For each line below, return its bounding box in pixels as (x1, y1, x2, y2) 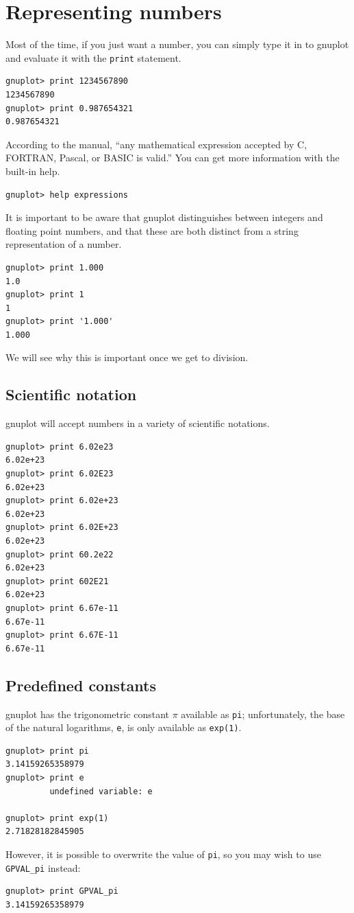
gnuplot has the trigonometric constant (5, 706, 170, 721)
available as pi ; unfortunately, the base (181, 706, 345, 721)
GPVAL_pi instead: (5, 860, 81, 875)
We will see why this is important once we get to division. (5, 350, 249, 365)
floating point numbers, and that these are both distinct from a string (5, 223, 299, 238)
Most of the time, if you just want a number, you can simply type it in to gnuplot (5, 37, 349, 51)
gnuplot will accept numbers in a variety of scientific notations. (5, 416, 270, 430)
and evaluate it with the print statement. (5, 50, 181, 65)
